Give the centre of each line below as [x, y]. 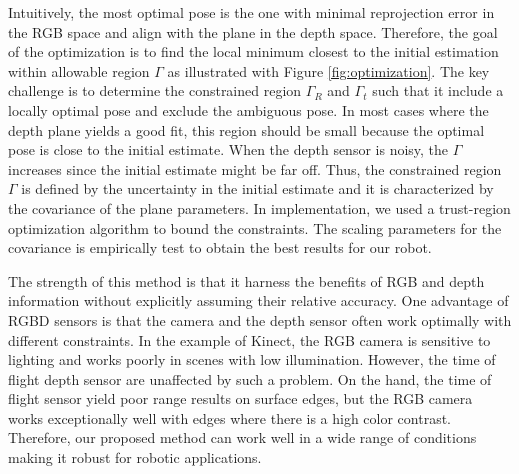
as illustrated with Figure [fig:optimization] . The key [328, 70]
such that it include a [438, 90]
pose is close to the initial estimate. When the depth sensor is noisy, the [228, 149]
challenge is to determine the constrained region [155, 90]
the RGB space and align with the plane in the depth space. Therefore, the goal [253, 31]
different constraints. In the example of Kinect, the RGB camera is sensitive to [249, 339]
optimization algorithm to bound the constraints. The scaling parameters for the [255, 227]
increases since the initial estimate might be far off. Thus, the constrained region [255, 168]
